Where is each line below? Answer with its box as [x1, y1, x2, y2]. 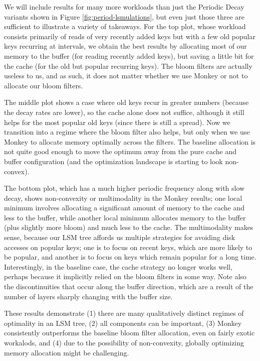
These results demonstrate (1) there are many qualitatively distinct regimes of [4, 308, 244, 318]
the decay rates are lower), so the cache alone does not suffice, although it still [4, 106, 244, 117]
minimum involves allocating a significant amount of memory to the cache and [4, 202, 245, 213]
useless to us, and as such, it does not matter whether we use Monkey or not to [4, 70, 248, 81]
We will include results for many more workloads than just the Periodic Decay [4, 2, 244, 12]
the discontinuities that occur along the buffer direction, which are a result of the [4, 281, 253, 292]
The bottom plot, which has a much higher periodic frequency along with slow [4, 183, 245, 193]
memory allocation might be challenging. [4, 347, 129, 357]
